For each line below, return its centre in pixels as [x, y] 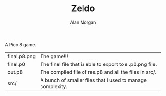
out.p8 [15, 72]
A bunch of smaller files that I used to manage [93, 80]
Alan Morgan [83, 22]
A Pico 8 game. [21, 44]
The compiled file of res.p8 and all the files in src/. [98, 72]
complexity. [54, 86]
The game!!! [54, 56]
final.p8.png [21, 56]
